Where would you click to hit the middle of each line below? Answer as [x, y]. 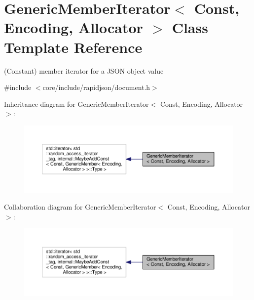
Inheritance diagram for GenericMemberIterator [76, 104]
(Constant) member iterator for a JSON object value [84, 70]
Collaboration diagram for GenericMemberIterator [80, 206]
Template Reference [73, 47]
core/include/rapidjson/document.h [96, 87]
